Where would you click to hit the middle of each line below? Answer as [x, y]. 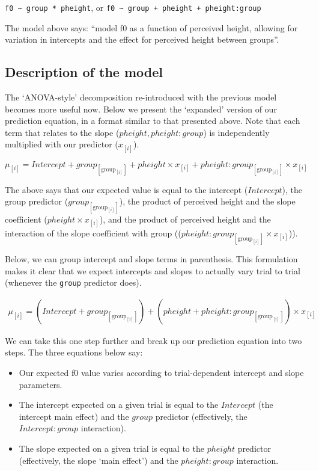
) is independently [236, 132]
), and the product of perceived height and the [185, 219]
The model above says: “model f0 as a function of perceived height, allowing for [151, 27]
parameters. [41, 384]
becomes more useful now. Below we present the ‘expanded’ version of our [141, 109]
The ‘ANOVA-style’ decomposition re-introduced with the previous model [141, 97]
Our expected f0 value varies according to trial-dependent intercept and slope [161, 373]
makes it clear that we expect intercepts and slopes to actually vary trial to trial [153, 270]
